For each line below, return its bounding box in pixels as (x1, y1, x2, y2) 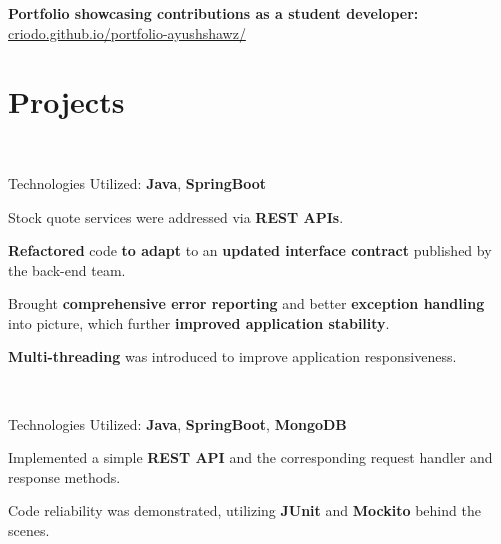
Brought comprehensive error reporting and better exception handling (8, 293, 485, 314)
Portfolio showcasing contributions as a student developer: (8, 3, 419, 23)
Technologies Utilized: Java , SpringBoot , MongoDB (8, 413, 347, 434)
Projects (8, 81, 125, 122)
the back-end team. (8, 259, 126, 280)
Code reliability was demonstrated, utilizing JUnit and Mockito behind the (8, 500, 481, 521)
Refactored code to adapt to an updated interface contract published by (8, 240, 492, 261)
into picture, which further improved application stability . (8, 312, 390, 333)
